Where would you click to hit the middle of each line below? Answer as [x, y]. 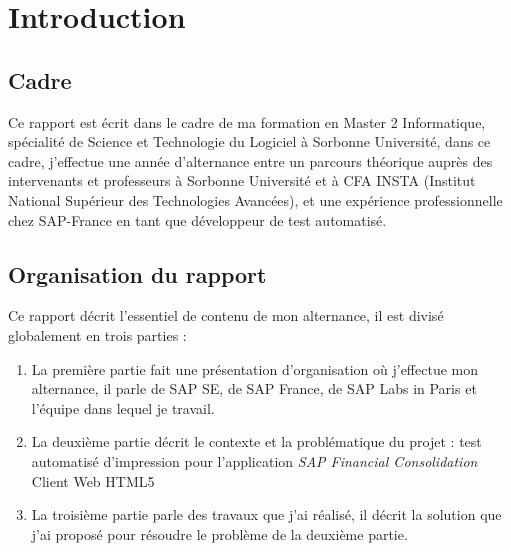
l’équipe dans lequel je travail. [123, 407]
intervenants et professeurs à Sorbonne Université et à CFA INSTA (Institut [242, 180]
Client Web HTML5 [93, 480]
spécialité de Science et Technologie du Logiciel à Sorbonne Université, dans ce [249, 141]
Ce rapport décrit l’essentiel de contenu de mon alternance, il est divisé [226, 315]
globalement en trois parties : [97, 334]
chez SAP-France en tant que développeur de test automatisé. [197, 219]
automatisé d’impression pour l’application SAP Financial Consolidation [254, 460]
